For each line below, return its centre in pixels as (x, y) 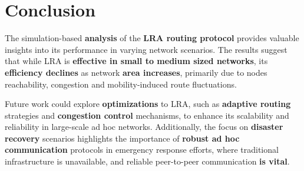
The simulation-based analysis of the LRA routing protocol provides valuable (152, 38)
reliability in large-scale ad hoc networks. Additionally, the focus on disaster (144, 127)
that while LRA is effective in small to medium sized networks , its (136, 61)
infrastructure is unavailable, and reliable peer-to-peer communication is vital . (147, 161)
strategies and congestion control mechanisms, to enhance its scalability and (147, 115)
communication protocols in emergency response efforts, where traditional (142, 150)
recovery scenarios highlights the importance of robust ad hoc (122, 138)
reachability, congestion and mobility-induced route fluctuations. (121, 84)
